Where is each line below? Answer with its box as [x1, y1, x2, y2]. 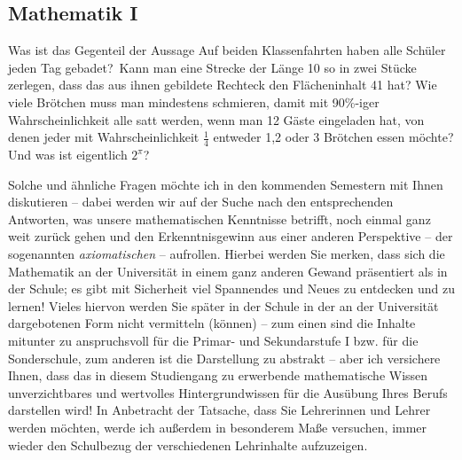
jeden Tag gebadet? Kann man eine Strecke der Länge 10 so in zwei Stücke [8, 58, 417, 76]
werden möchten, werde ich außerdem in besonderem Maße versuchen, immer [8, 417, 427, 436]
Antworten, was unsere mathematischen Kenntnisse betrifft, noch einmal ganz [8, 209, 431, 228]
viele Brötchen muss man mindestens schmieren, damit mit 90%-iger [8, 92, 380, 111]
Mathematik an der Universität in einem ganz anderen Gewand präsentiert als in [8, 261, 448, 280]
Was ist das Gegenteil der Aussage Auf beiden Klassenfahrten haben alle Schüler [8, 41, 446, 59]
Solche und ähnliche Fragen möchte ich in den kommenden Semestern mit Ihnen [8, 175, 443, 193]
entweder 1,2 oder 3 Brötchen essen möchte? [213, 128, 454, 146]
